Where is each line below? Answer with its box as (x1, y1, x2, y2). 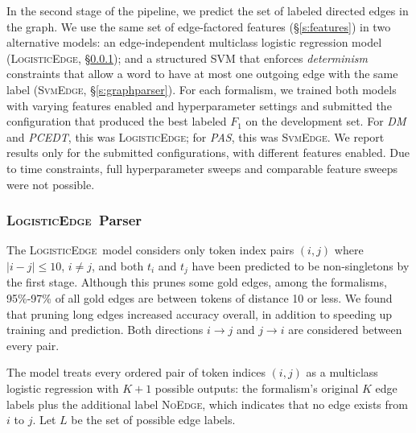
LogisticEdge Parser (6, 210, 142, 230)
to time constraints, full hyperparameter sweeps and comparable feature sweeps (6, 159, 397, 176)
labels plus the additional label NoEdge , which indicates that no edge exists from (6, 395, 408, 412)
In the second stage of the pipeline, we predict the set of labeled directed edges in (6, 2, 409, 19)
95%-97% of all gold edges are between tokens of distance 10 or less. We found (6, 289, 393, 306)
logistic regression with (6, 379, 119, 396)
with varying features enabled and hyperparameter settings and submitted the (6, 97, 392, 113)
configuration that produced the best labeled (6, 113, 227, 130)
